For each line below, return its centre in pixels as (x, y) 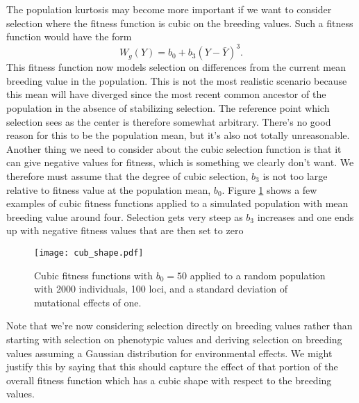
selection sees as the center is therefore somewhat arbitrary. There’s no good (169, 121)
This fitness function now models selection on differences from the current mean (176, 67)
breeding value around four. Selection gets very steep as (125, 216)
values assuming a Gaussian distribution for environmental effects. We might (169, 353)
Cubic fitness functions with (93, 275)
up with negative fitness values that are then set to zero (125, 230)
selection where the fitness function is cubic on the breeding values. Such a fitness (180, 23)
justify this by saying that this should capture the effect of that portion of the (172, 367)
